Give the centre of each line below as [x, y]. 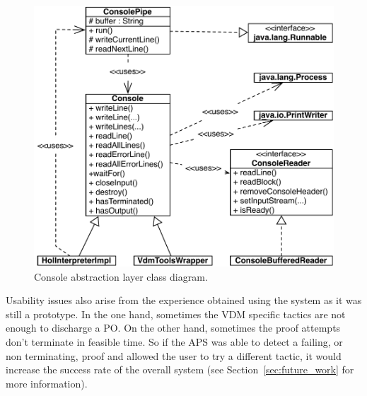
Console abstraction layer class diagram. [121, 276]
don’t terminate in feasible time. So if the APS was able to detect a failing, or [174, 342]
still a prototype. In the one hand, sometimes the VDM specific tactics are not [176, 314]
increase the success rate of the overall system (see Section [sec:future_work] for [180, 369]
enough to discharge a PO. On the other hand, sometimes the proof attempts [173, 328]
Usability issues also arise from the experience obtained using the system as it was [184, 300]
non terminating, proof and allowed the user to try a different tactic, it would [174, 355]
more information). [47, 383]
